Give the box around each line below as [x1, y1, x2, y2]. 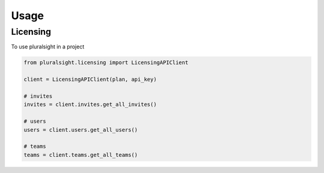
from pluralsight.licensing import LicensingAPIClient [23, 59, 188, 66]
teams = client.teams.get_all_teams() [23, 151, 138, 158]
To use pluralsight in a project [11, 43, 85, 50]
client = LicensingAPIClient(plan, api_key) [23, 76, 157, 83]
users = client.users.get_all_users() [23, 126, 138, 133]
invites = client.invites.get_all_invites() [23, 101, 157, 108]
